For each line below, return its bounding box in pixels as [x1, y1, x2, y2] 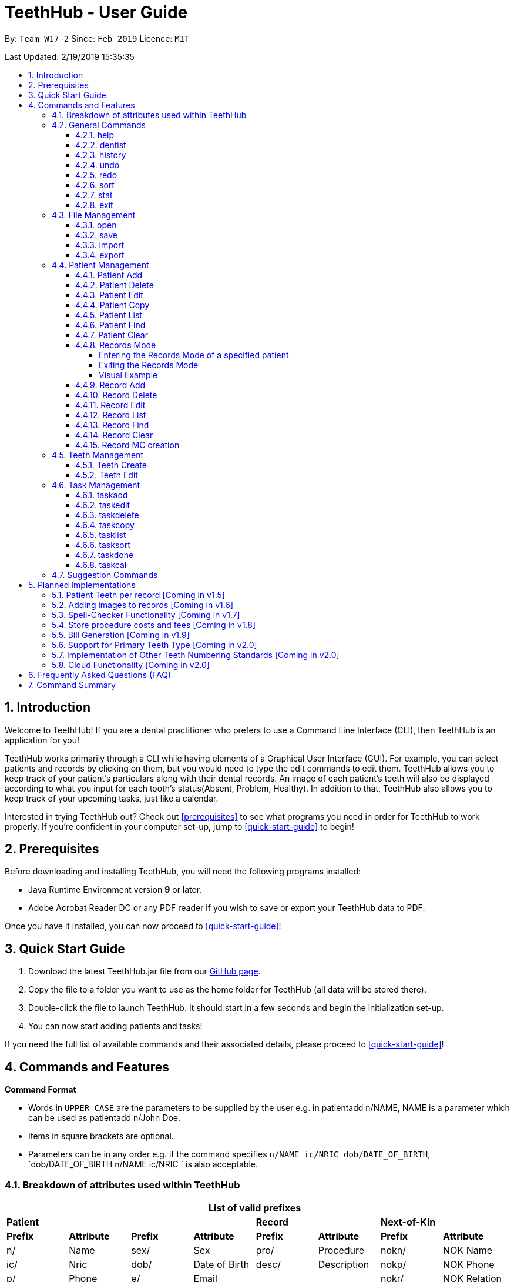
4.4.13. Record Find [75, 419, 149, 430]
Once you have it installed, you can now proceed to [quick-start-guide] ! [5, 921, 281, 932]
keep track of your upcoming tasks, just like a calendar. [5, 793, 219, 803]
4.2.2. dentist [75, 139, 126, 150]
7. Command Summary [28, 679, 116, 690]
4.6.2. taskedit [75, 499, 130, 510]
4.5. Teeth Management [52, 449, 144, 460]
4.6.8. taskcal [75, 559, 127, 570]
